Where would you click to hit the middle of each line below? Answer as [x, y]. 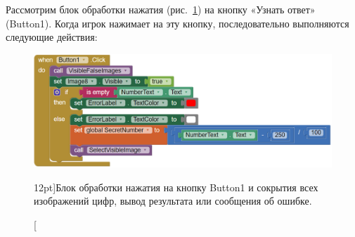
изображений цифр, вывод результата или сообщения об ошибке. [173, 201]
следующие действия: [52, 37]
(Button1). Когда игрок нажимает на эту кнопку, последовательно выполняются [177, 23]
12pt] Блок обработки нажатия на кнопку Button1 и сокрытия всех [176, 187]
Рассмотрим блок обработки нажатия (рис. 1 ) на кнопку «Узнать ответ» [161, 9]
